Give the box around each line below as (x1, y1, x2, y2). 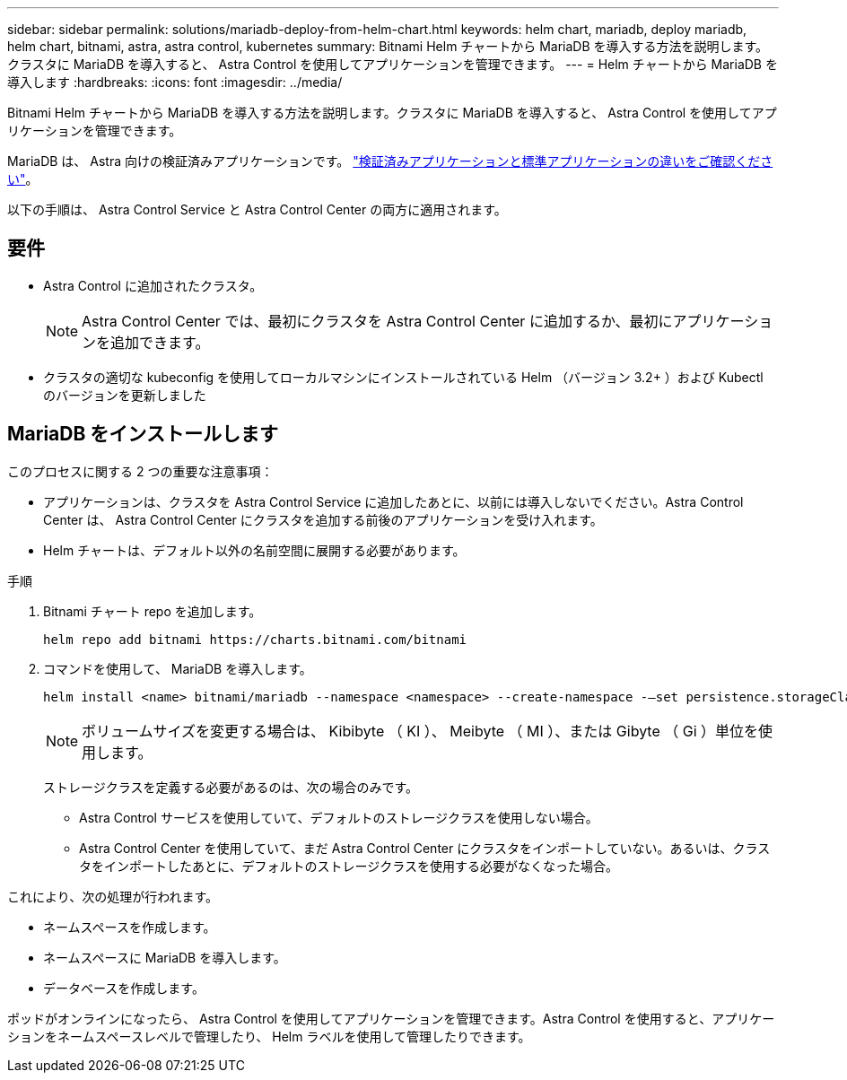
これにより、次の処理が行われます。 (7, 888, 219, 904)
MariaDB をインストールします (7, 422, 278, 446)
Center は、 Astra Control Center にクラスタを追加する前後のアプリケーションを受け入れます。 (43, 511, 603, 527)
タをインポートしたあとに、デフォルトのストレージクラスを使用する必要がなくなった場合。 (79, 858, 619, 874)
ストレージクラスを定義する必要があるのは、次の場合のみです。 (43, 779, 419, 795)
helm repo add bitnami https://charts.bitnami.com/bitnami (43, 631, 467, 647)
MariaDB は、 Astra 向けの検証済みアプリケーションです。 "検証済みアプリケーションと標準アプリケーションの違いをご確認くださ (7, 153, 773, 169)
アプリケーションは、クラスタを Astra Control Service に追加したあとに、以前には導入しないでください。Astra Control (43, 493, 744, 510)
